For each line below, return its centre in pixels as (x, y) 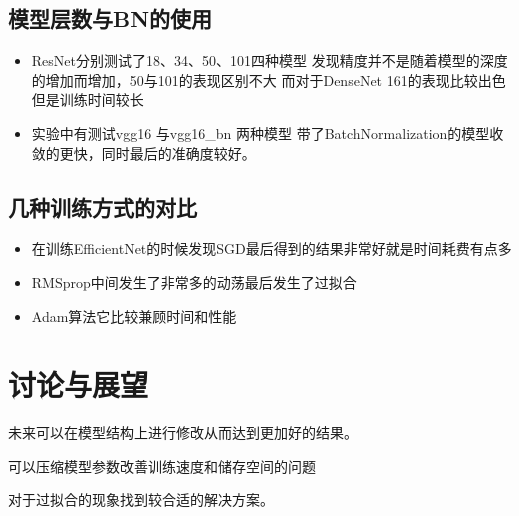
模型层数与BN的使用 (110, 18)
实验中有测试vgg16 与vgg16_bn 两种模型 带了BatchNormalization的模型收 (267, 132)
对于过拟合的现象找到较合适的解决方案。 (141, 499)
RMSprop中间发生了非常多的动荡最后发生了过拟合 (194, 281)
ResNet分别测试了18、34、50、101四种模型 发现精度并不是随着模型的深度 (269, 60)
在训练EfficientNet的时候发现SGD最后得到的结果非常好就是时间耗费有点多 (271, 248)
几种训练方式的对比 (102, 206)
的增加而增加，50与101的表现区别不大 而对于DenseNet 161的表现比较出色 (268, 79)
